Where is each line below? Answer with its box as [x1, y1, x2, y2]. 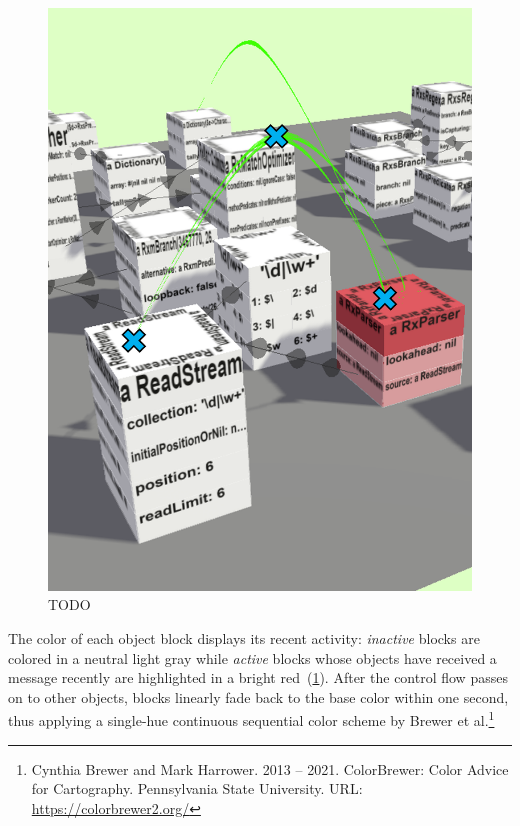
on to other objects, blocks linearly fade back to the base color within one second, [8, 686, 509, 707]
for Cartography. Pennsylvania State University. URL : [31, 778, 363, 799]
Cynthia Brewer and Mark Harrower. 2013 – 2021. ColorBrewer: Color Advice [31, 758, 509, 779]
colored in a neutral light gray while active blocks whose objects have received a [8, 647, 497, 668]
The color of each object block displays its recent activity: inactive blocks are [8, 627, 480, 648]
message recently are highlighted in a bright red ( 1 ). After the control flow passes [8, 667, 508, 688]
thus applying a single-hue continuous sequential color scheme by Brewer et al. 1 [8, 707, 495, 730]
